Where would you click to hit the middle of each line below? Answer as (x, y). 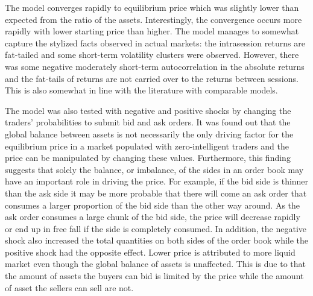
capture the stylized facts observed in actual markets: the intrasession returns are (155, 43)
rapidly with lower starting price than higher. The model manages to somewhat (152, 31)
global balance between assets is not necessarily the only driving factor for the (149, 134)
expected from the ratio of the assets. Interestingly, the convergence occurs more (153, 19)
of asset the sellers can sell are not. (69, 287)
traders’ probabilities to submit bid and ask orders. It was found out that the (148, 122)
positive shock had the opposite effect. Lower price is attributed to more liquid (150, 252)
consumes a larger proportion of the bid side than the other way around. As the (153, 205)
